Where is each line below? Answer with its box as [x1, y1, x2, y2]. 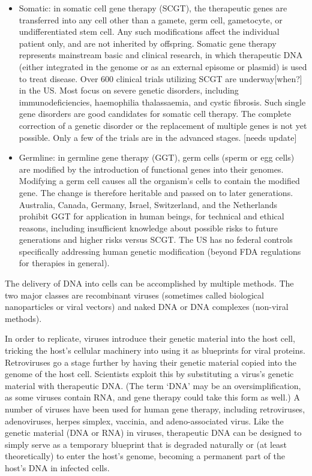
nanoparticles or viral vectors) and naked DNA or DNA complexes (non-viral [5, 300, 289, 313]
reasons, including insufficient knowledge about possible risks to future [19, 221, 278, 234]
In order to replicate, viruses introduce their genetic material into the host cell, [5, 332, 295, 345]
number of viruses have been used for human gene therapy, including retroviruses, [5, 403, 305, 415]
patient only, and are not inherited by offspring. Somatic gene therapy [19, 37, 277, 49]
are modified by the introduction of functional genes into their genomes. [19, 162, 284, 175]
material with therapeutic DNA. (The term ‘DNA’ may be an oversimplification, [5, 379, 301, 391]
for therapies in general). [19, 257, 110, 269]
